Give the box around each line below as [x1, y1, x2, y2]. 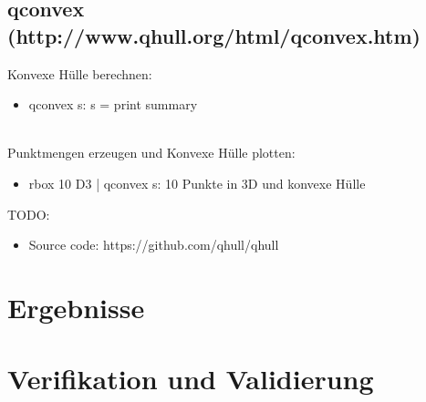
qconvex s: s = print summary [28, 95, 198, 114]
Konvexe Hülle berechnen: [7, 64, 152, 83]
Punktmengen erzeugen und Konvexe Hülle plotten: [7, 143, 296, 162]
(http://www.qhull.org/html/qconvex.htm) [7, 21, 421, 49]
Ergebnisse [7, 288, 145, 325]
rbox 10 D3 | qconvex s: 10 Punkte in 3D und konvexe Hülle [28, 173, 366, 192]
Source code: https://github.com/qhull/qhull [28, 235, 279, 254]
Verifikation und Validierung [7, 360, 374, 397]
